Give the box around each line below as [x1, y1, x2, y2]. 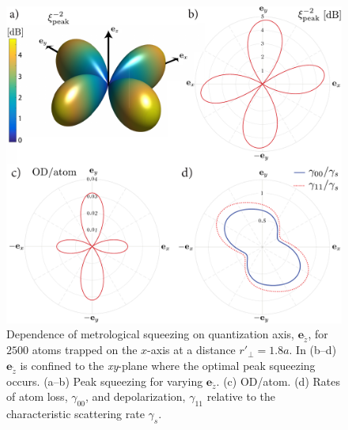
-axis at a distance [147, 341, 236, 358]
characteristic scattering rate [6, 405, 145, 422]
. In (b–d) [289, 341, 337, 358]
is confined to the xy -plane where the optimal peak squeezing [20, 356, 316, 373]
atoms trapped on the [32, 341, 138, 358]
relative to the [206, 388, 276, 405]
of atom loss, [6, 388, 68, 405]
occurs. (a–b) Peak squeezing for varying [6, 372, 203, 389]
